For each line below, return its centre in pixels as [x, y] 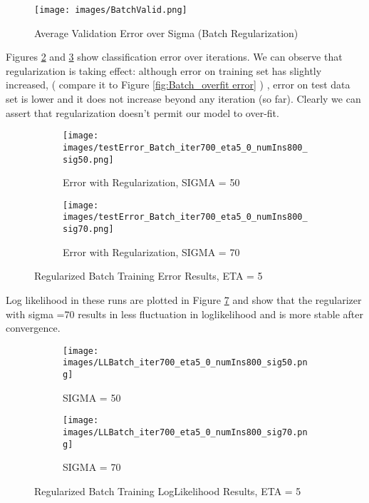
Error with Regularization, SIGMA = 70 [151, 251]
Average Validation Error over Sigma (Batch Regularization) [166, 32]
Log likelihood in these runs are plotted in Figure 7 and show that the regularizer [184, 299]
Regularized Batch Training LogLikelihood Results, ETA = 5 [168, 491]
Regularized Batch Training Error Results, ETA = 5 [149, 276]
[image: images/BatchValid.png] [111, 10]
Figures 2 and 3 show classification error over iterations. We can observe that [174, 57]
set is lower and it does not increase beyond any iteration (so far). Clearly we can [183, 99]
